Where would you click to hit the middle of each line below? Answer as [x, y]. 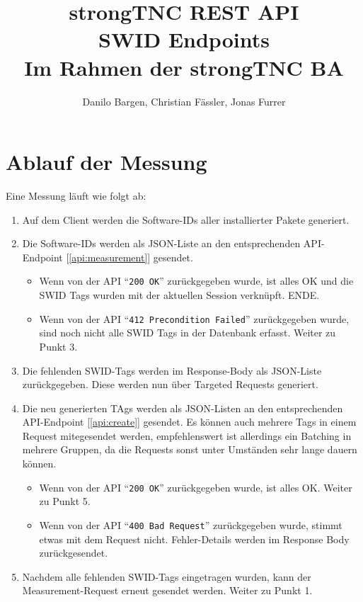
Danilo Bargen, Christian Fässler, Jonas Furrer [184, 101]
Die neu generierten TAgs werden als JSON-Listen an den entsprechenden [183, 408]
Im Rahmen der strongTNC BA [184, 67]
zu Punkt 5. [65, 501]
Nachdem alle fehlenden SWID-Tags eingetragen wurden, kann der [167, 576]
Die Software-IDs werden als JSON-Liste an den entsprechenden [161, 243]
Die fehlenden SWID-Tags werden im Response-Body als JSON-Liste [172, 370]
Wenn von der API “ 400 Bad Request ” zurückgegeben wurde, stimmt [191, 524]
